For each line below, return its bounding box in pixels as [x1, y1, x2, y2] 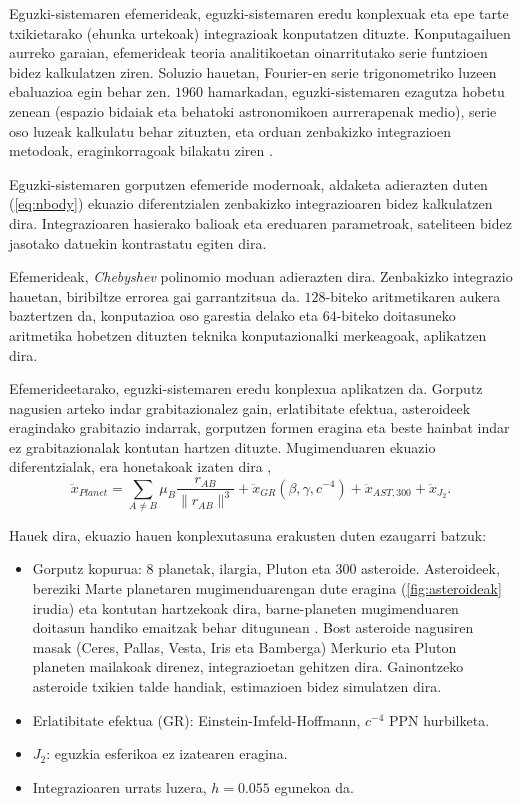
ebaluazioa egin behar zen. [9, 81, 171, 102]
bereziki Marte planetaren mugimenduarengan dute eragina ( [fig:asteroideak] [32, 578, 502, 599]
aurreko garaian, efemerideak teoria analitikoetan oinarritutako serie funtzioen [9, 42, 488, 63]
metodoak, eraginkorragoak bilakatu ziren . [9, 140, 273, 161]
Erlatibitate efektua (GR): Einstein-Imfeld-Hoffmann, [32, 709, 361, 730]
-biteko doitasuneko [336, 305, 456, 326]
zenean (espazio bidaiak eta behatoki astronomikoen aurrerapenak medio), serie [9, 100, 497, 121]
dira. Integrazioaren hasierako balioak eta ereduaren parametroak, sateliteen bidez [9, 212, 512, 233]
